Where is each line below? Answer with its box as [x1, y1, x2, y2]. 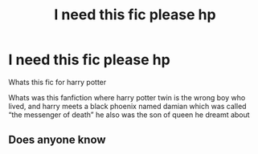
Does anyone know [8, 133, 106, 147]
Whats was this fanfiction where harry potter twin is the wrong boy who [8, 92, 246, 102]
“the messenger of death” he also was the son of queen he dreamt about [8, 110, 251, 120]
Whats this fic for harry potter [8, 77, 107, 87]
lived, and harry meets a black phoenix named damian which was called [8, 101, 247, 111]
